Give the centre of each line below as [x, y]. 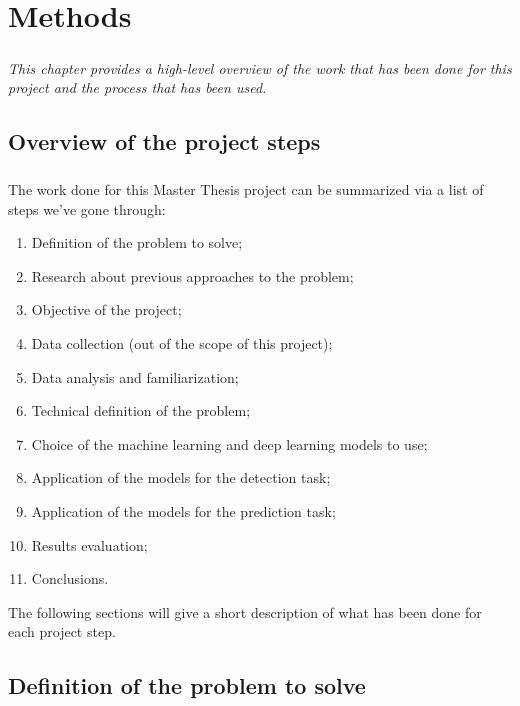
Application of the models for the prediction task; [183, 511]
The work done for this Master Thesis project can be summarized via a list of [246, 189]
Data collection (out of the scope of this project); [182, 343]
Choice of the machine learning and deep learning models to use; [229, 443]
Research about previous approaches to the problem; [192, 275]
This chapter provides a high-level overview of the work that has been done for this [260, 67]
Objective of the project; [106, 309]
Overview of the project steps [164, 141]
